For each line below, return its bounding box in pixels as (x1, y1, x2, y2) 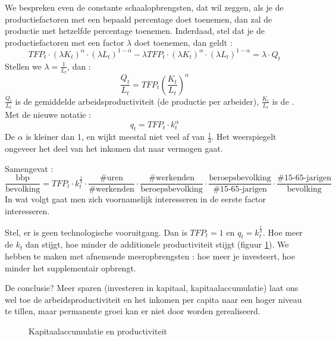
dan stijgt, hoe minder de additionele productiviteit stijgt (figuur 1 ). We (25, 238, 289, 251)
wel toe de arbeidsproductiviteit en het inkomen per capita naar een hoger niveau (5, 293, 302, 305)
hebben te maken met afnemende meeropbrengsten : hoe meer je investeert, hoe (5, 249, 295, 262)
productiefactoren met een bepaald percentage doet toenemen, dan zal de (5, 12, 272, 25)
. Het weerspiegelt (211, 130, 277, 143)
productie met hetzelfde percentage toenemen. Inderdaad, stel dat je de (5, 24, 265, 37)
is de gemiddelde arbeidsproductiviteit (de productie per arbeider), (15, 95, 259, 107)
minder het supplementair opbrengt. (5, 261, 136, 274)
